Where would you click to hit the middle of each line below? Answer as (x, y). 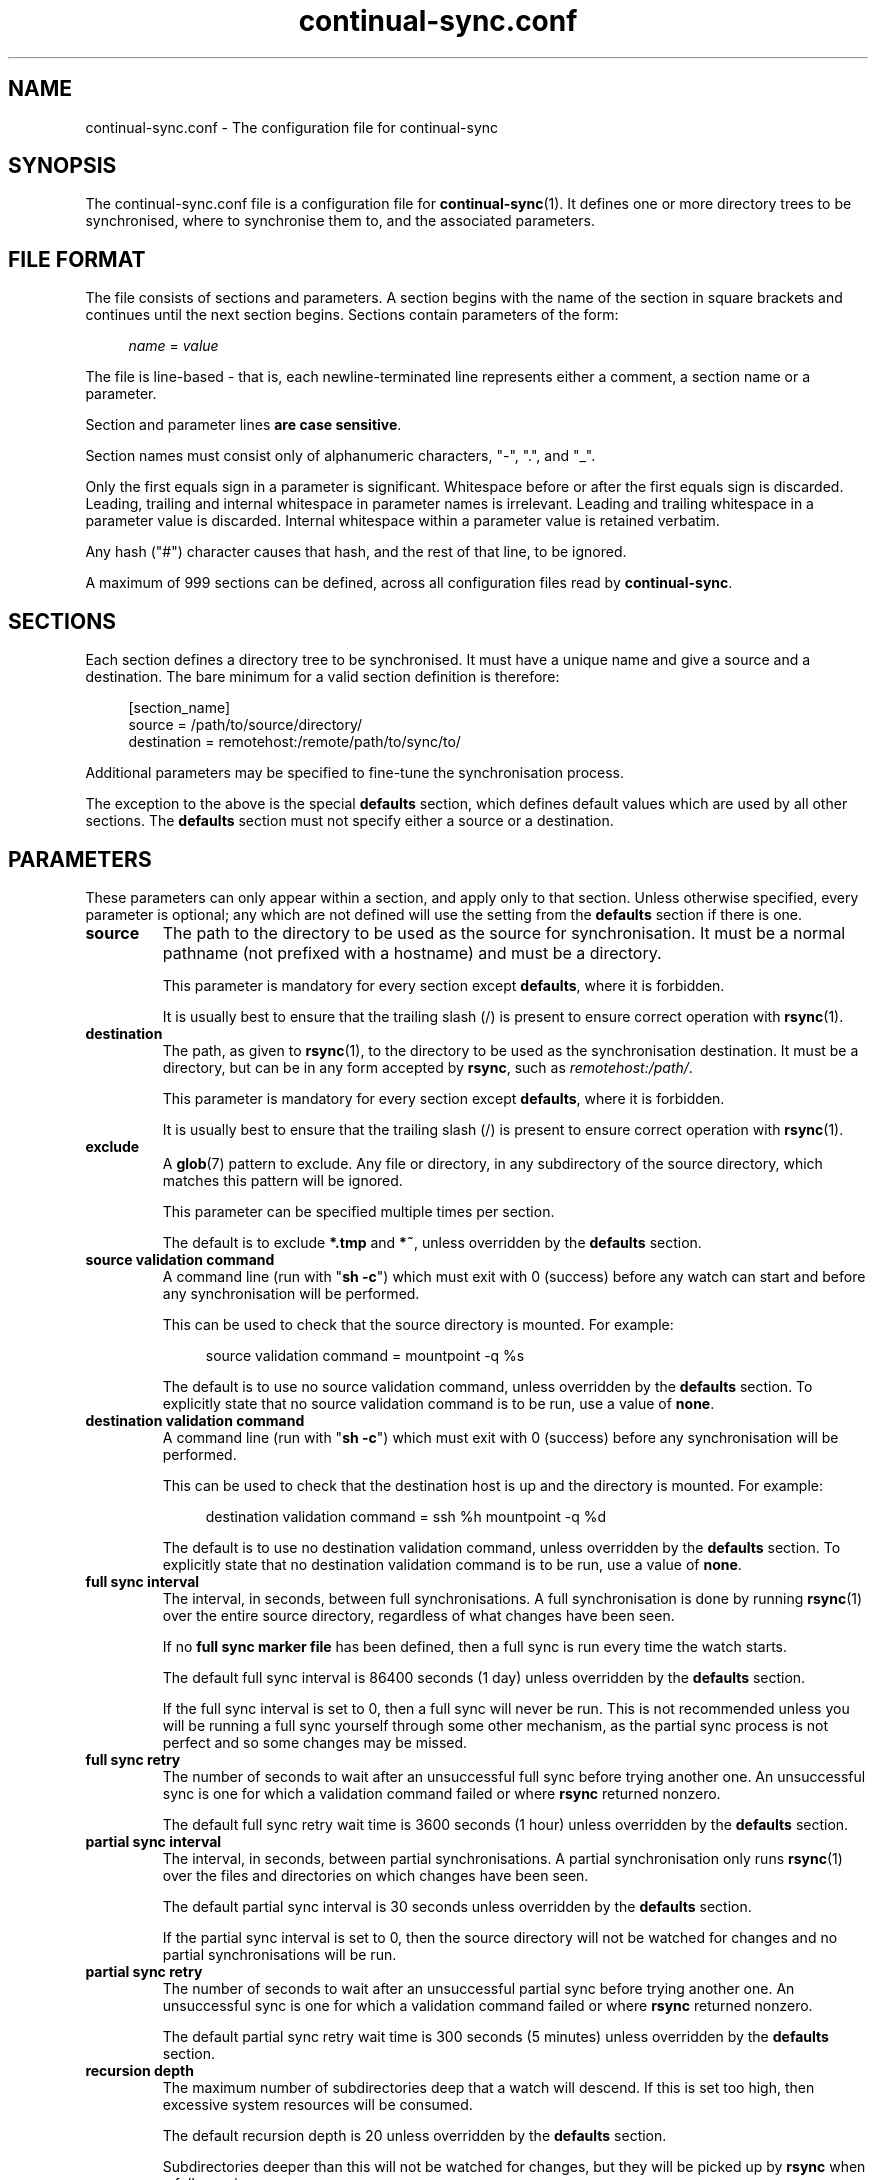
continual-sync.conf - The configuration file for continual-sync (292, 127)
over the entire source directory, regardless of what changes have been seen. (418, 1615)
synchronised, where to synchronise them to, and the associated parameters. (340, 221)
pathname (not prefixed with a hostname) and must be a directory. (412, 952)
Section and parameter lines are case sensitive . (243, 425)
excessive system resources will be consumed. (317, 2104)
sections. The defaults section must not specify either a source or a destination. (349, 821)
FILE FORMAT (77, 259)
